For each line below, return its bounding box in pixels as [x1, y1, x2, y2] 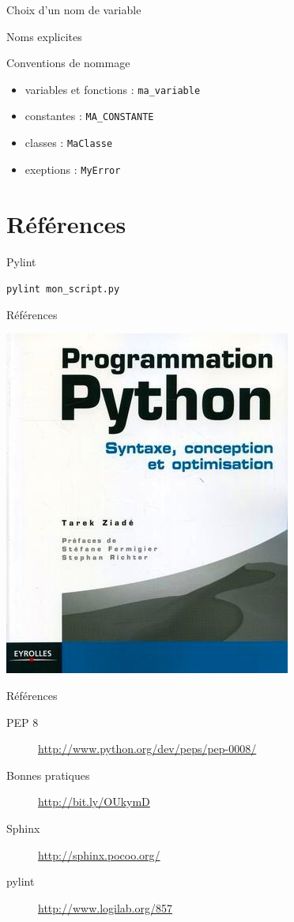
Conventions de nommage [6, 55, 130, 71]
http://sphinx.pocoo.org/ [38, 846, 160, 863]
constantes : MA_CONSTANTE [24, 107, 154, 124]
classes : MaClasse [24, 134, 113, 151]
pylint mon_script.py [6, 284, 120, 295]
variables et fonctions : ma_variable [24, 81, 201, 97]
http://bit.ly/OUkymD [38, 793, 150, 810]
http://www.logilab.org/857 [38, 899, 173, 916]
